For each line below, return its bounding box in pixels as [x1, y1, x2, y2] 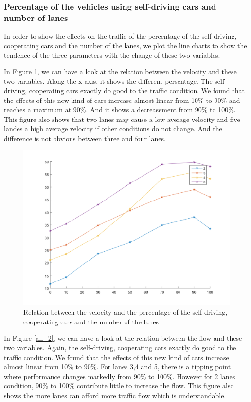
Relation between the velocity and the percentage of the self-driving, [23, 307, 228, 317]
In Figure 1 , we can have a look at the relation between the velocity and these [4, 66, 237, 76]
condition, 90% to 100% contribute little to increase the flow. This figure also [4, 381, 234, 391]
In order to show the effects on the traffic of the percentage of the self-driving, [4, 31, 237, 41]
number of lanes [4, 11, 68, 23]
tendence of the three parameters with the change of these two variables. [4, 50, 220, 60]
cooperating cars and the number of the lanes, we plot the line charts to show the [4, 40, 247, 50]
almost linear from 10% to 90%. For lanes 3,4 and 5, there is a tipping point [4, 362, 231, 372]
